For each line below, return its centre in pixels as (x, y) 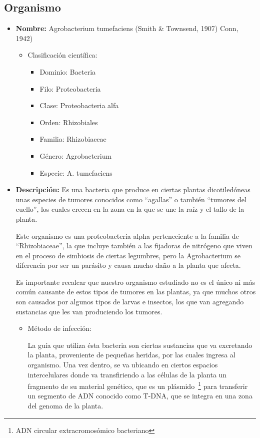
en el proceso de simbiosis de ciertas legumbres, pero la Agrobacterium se (128, 255)
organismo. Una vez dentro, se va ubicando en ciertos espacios (123, 365)
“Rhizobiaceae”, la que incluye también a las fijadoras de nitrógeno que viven (134, 246)
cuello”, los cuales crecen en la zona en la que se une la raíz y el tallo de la (130, 209)
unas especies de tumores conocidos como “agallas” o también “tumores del (131, 199)
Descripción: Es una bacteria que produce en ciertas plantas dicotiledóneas (133, 189)
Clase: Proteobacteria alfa (79, 105)
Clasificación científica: (62, 55)
